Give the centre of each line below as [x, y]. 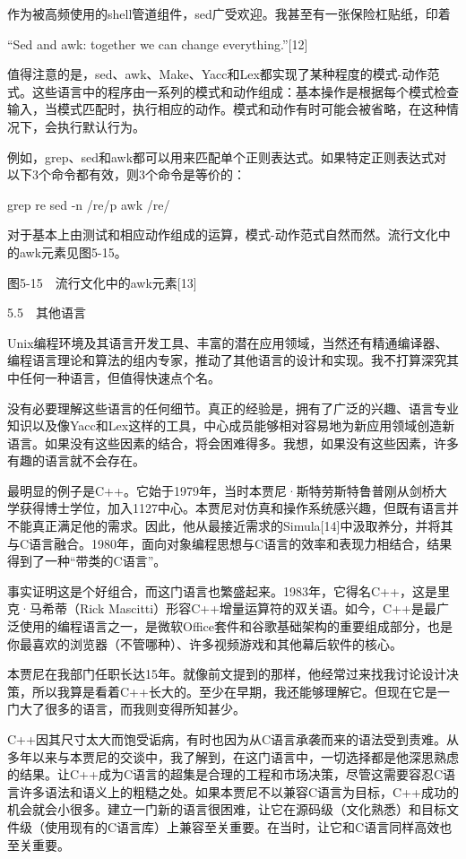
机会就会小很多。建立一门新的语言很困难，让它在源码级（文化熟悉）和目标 [227, 809]
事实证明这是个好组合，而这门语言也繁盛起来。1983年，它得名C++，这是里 [229, 590]
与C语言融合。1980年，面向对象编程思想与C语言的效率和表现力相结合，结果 [230, 543]
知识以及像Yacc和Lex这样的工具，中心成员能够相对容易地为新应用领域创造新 [231, 425]
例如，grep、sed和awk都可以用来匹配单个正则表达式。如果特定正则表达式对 [227, 156]
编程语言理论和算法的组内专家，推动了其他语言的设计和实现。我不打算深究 [227, 360]
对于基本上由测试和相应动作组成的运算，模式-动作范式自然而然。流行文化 [223, 234]
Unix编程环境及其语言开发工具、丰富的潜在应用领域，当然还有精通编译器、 [228, 342]
